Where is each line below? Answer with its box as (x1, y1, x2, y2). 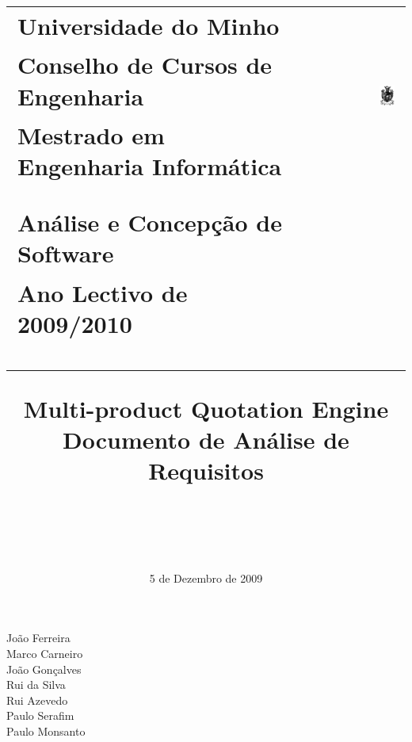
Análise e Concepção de (17, 206, 282, 239)
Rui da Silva (6, 676, 66, 693)
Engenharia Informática (17, 150, 282, 182)
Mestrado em (17, 119, 165, 151)
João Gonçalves (6, 660, 82, 677)
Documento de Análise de (63, 423, 349, 456)
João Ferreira (6, 629, 71, 646)
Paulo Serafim (6, 707, 74, 724)
